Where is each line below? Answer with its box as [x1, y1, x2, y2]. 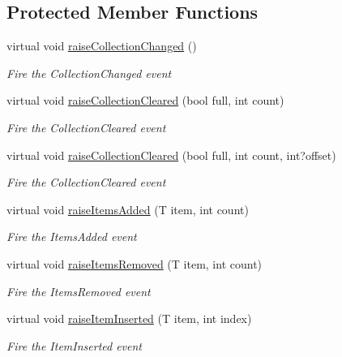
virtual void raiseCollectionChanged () [6, 37, 197, 54]
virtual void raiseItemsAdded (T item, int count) [6, 200, 249, 217]
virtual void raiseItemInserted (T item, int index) [6, 310, 252, 327]
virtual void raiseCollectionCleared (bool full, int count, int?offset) [6, 146, 336, 163]
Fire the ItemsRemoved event [6, 282, 151, 299]
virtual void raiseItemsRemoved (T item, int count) [6, 255, 263, 272]
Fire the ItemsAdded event [6, 228, 137, 245]
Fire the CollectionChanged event [6, 64, 172, 81]
